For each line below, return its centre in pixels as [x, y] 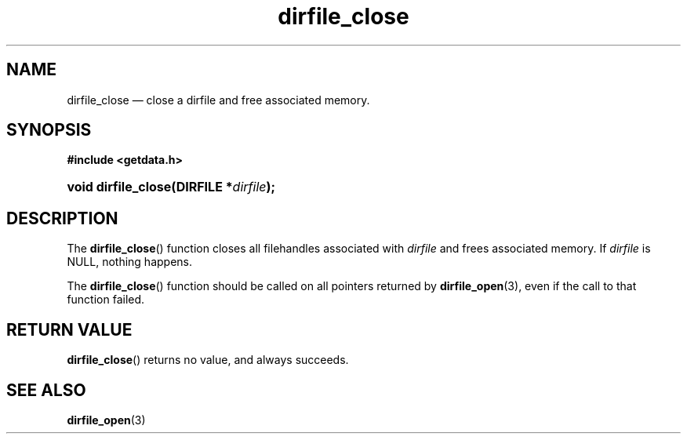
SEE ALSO [46, 390]
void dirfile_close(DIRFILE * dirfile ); [171, 187]
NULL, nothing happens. [130, 262]
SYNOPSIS [49, 130]
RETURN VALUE [69, 329]
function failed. [106, 300]
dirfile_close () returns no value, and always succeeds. [208, 360]
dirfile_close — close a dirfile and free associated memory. [218, 100]
